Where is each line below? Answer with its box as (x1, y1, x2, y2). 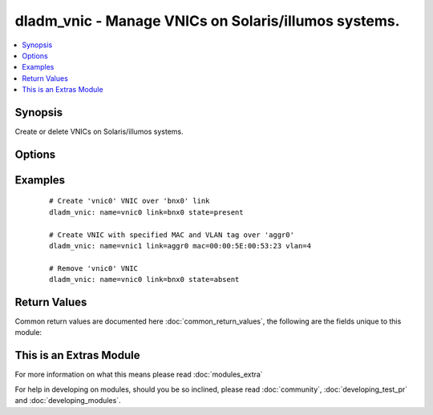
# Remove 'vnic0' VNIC (49, 264, 139, 272)
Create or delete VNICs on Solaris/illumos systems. (14, 127, 184, 136)
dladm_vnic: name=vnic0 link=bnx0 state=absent (49, 275, 240, 284)
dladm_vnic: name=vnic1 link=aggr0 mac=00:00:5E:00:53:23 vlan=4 (49, 241, 312, 250)
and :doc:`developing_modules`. (14, 396, 121, 405)
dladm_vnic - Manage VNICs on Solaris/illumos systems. (14, 12, 400, 30)
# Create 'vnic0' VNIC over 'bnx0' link (49, 196, 210, 206)
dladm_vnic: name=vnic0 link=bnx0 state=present (49, 207, 244, 216)
